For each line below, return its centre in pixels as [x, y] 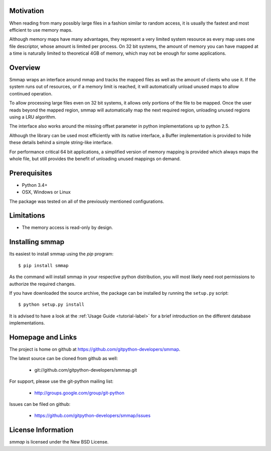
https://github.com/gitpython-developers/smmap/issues [92, 416]
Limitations [27, 216]
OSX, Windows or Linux [46, 192]
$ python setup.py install [51, 305]
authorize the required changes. [42, 284]
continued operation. [31, 93]
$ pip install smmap [43, 265]
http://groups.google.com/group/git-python [80, 393]
